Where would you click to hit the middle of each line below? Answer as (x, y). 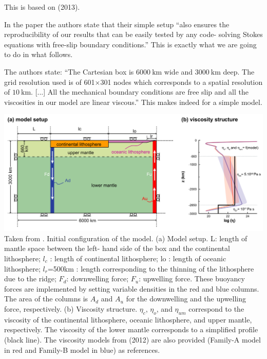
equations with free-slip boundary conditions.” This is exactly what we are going (130, 44)
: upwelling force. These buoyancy (192, 279)
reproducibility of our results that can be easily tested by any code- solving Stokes (133, 34)
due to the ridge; (30, 279)
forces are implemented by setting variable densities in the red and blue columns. (132, 288)
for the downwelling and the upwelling (186, 299)
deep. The (239, 71)
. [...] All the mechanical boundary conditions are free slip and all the (140, 92)
